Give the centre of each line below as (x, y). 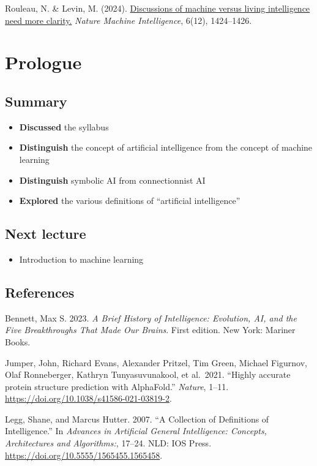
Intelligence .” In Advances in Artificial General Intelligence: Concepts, (136, 431)
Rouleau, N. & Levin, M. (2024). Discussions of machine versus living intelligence (158, 8)
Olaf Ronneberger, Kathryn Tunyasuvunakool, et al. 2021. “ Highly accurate (148, 374)
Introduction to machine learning (81, 259)
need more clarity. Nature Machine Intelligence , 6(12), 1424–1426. (129, 20)
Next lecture (46, 234)
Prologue (43, 62)
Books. (18, 341)
